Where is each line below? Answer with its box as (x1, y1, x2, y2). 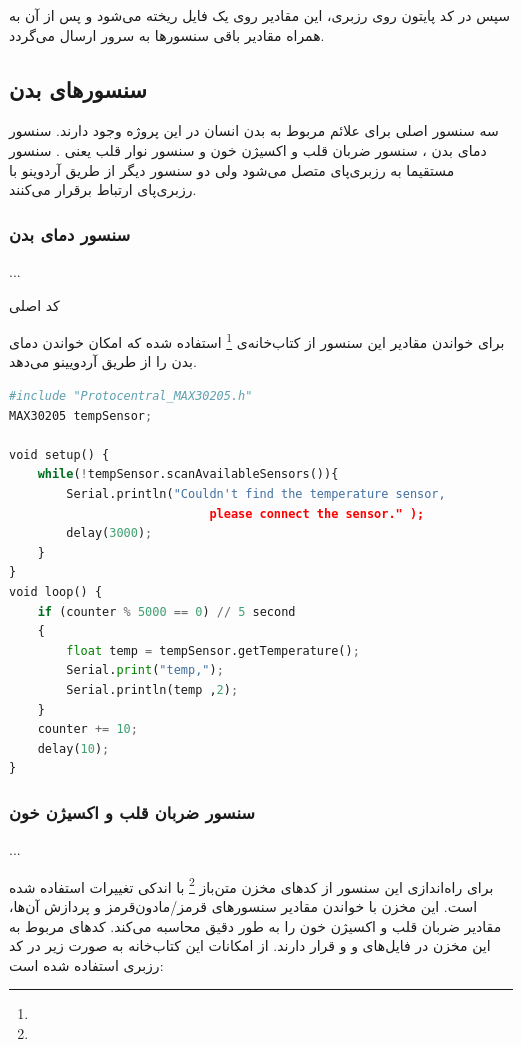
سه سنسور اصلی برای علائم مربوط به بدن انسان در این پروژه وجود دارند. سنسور (9, 120, 499, 141)
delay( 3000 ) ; (66, 526, 153, 541)
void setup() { (9, 447, 110, 462)
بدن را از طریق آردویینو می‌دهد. (9, 351, 197, 372)
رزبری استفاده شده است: (9, 954, 164, 975)
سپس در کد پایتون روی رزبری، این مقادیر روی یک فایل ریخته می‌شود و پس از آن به (9, 5, 510, 25)
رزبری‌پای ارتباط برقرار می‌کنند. (9, 179, 197, 200)
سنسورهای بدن (9, 73, 147, 104)
